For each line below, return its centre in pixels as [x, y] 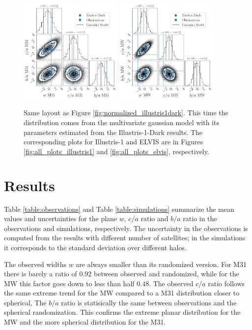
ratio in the [200, 218]
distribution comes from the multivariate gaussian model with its [121, 122]
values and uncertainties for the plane [61, 218]
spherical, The [25, 302]
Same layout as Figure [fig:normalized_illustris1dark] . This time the [126, 113]
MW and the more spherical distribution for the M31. [85, 322]
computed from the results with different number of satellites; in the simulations [125, 238]
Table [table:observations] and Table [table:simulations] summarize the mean [119, 209]
